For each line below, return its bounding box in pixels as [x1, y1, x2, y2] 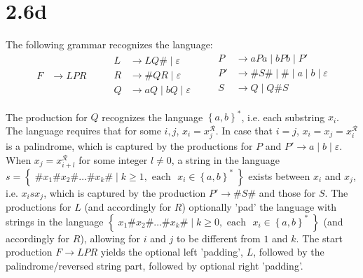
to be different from [176, 230, 261, 245]
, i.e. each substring [241, 109, 325, 124]
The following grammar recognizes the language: [6, 37, 213, 52]
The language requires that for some [6, 123, 161, 137]
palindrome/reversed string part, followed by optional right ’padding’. [6, 258, 303, 273]
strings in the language [6, 214, 104, 228]
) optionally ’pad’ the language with [181, 200, 337, 214]
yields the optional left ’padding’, [100, 244, 243, 259]
